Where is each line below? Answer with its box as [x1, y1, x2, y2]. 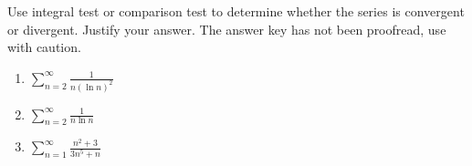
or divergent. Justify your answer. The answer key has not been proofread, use [7, 19, 446, 38]
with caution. [7, 37, 81, 57]
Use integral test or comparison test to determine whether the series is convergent [7, 2, 465, 20]
